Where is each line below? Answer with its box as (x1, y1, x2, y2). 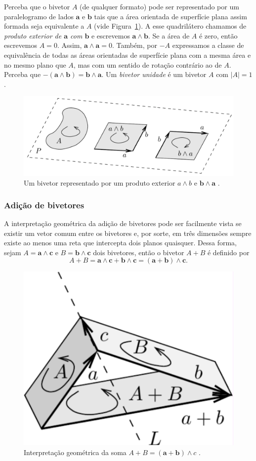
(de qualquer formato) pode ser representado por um (80, 1, 239, 11)
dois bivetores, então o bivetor (93, 247, 184, 257)
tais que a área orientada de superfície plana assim (94, 11, 247, 21)
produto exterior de (4, 30, 62, 40)
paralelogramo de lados (4, 11, 74, 21)
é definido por (207, 247, 250, 257)
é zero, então (199, 30, 238, 40)
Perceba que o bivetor (4, 1, 70, 11)
